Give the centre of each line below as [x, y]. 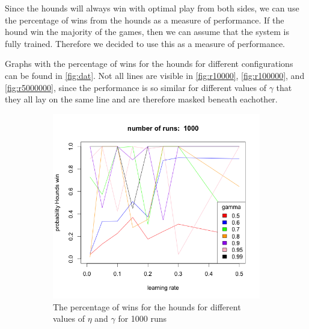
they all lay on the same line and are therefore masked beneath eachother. [141, 99]
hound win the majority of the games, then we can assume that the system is [147, 32]
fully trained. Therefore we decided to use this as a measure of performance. [145, 43]
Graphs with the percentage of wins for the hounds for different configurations [149, 64]
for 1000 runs [142, 318]
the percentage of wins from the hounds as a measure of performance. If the [145, 20]
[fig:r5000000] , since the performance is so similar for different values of [136, 87]
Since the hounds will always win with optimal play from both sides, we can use [152, 8]
